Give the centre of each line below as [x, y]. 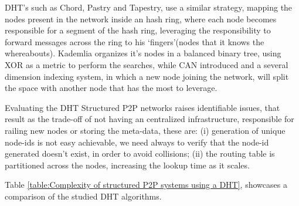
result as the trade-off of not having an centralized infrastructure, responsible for [149, 119]
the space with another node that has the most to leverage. [111, 88]
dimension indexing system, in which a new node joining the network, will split [147, 76]
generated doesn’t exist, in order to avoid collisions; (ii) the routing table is [140, 153]
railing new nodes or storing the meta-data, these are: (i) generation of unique [145, 130]
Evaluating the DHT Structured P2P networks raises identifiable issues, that [142, 107]
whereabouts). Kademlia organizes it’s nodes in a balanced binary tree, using [143, 53]
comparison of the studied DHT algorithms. [83, 196]
